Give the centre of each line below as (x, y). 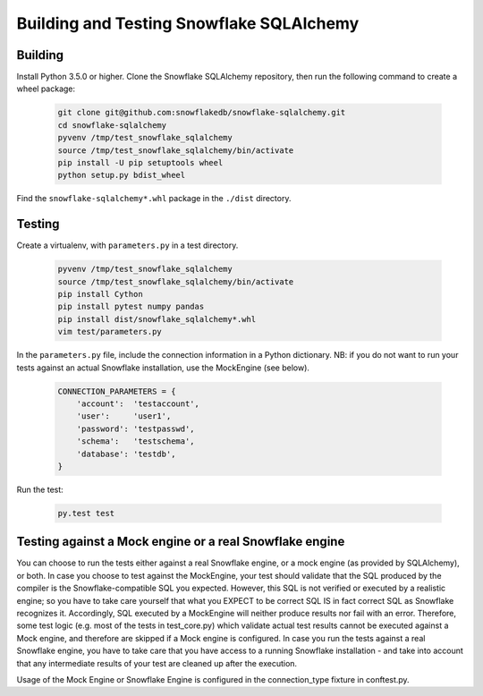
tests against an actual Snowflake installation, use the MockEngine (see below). (163, 368)
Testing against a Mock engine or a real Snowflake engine (181, 542)
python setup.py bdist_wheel (122, 175)
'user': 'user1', (124, 416)
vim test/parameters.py (110, 332)
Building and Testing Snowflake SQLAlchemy (188, 23)
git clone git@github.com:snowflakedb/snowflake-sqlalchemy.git (202, 113)
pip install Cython (100, 294)
